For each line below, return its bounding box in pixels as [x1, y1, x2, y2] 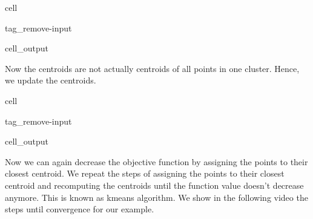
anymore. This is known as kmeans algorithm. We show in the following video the [5, 191, 308, 203]
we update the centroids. [5, 74, 96, 87]
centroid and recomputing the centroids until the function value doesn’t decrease [5, 178, 304, 191]
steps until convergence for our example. [5, 203, 154, 215]
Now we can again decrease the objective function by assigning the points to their [5, 155, 308, 168]
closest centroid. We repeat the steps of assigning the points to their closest [5, 167, 285, 180]
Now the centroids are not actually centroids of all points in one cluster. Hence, [5, 62, 300, 74]
